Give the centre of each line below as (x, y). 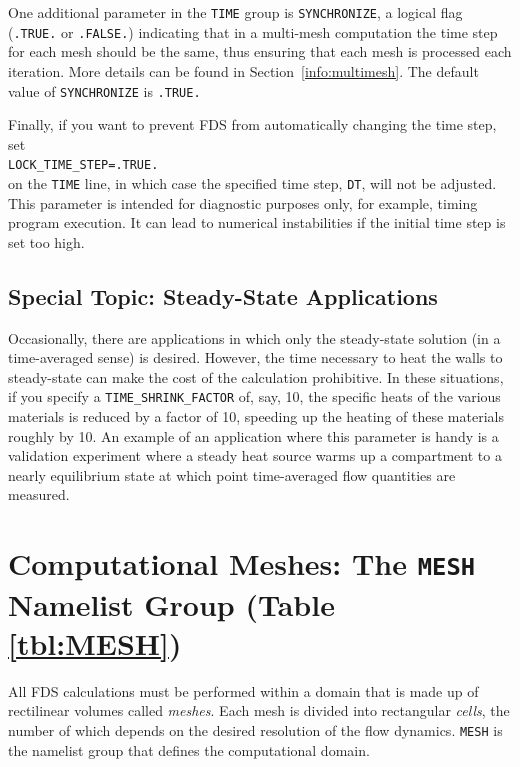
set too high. (46, 241)
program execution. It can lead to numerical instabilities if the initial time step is (257, 222)
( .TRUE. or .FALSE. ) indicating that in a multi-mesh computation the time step (253, 31)
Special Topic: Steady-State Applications (223, 295)
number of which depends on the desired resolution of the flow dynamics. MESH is (255, 729)
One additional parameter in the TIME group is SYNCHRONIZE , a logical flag (235, 12)
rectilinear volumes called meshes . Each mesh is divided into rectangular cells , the (259, 710)
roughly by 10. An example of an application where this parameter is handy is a (253, 435)
